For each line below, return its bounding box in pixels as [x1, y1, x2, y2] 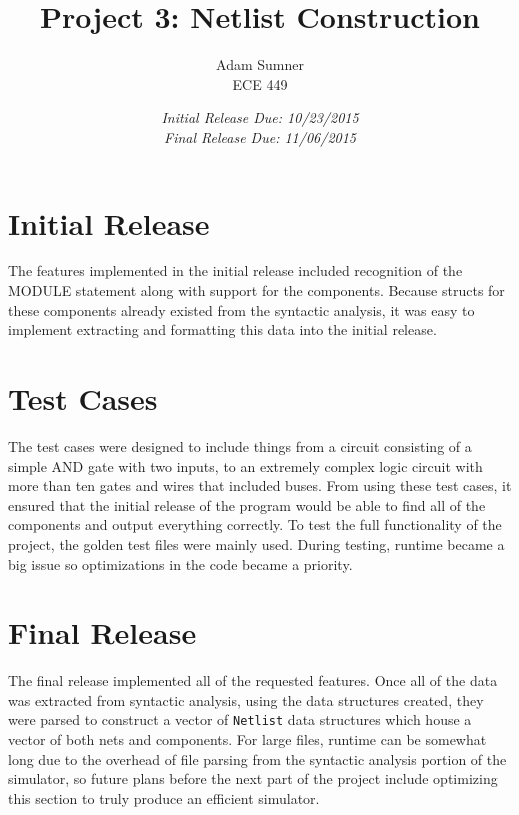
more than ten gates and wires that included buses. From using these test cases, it [8, 475, 512, 496]
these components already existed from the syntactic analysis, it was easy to [8, 299, 475, 320]
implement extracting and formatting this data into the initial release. [8, 319, 437, 340]
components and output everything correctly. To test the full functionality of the [8, 514, 502, 535]
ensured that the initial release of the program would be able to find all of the [8, 494, 486, 515]
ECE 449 [232, 73, 288, 94]
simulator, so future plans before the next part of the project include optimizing [8, 768, 498, 789]
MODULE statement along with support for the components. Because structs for [8, 280, 505, 301]
